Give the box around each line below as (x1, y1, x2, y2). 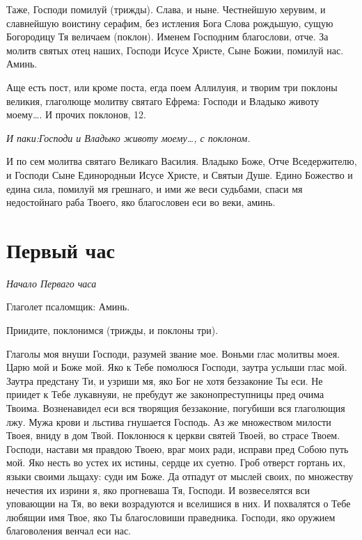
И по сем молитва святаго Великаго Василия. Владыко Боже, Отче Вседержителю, (6, 154, 357, 168)
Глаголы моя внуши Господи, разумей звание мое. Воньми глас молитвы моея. (6, 346, 340, 360)
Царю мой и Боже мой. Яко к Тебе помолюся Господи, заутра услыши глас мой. (6, 360, 347, 374)
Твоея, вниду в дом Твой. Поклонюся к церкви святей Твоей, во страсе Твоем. (6, 428, 340, 443)
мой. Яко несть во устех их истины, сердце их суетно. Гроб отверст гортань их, (6, 455, 346, 470)
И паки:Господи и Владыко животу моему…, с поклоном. (6, 130, 251, 145)
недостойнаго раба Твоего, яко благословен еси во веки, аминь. (6, 195, 276, 209)
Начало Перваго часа (6, 276, 97, 290)
